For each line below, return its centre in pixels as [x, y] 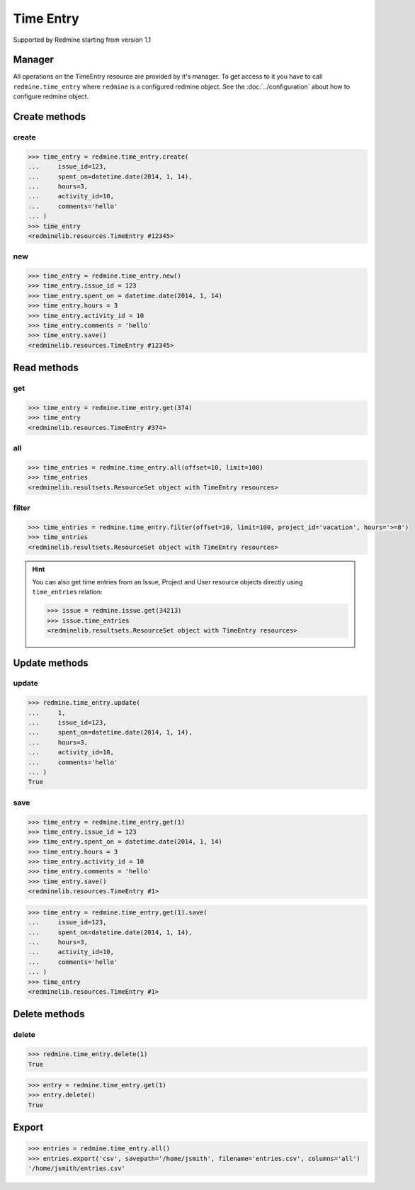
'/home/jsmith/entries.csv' [76, 1168]
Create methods [50, 117]
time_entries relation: [67, 592]
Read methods [46, 368]
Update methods [51, 663]
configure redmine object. [51, 96]
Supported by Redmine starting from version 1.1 [82, 40]
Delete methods [49, 1014]
